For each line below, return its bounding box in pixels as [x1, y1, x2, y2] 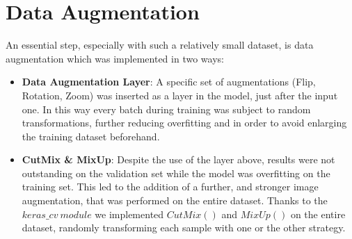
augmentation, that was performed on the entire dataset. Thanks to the [22, 193, 328, 208]
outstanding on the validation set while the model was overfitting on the [22, 165, 330, 180]
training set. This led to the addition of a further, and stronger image [22, 179, 319, 194]
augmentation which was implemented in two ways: [6, 51, 224, 65]
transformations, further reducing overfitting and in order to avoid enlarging [22, 115, 347, 130]
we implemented [95, 206, 164, 221]
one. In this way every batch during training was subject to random [22, 101, 311, 116]
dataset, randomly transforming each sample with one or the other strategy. [22, 220, 346, 235]
